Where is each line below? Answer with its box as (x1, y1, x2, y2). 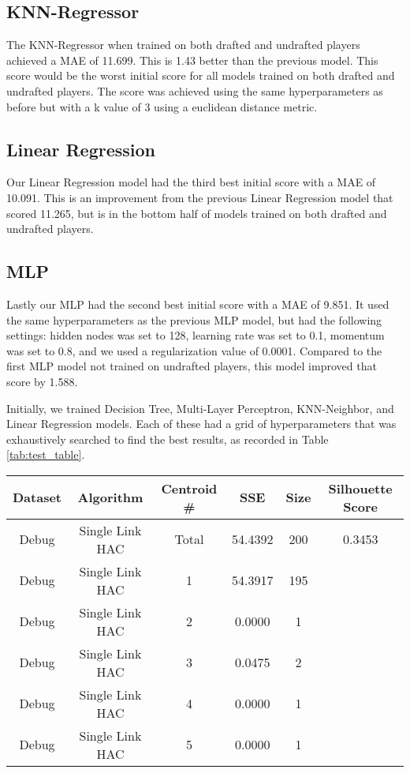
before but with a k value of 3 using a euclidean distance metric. (6, 98, 318, 114)
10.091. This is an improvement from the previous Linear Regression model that (6, 189, 393, 205)
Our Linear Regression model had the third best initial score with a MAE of (6, 174, 376, 190)
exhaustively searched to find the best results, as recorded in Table (6, 430, 329, 447)
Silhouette (328, 478, 393, 497)
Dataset (13, 488, 62, 507)
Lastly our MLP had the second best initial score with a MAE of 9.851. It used (6, 295, 389, 312)
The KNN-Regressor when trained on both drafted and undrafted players (6, 36, 360, 53)
